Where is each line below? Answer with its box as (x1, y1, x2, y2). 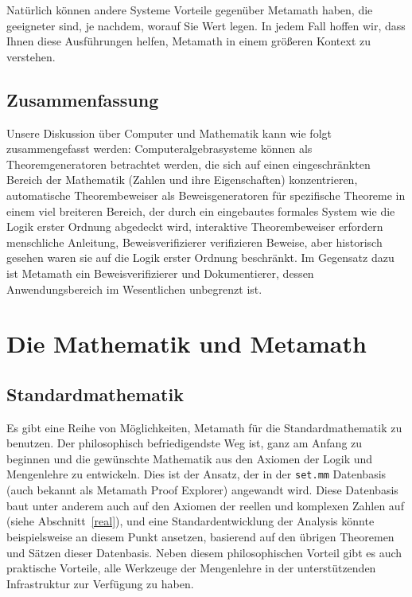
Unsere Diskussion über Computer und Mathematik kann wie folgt (6, 124, 332, 141)
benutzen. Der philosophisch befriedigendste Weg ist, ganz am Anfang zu (6, 435, 363, 451)
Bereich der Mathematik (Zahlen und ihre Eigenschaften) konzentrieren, (6, 171, 358, 188)
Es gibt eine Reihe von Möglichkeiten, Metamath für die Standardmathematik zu (6, 419, 402, 435)
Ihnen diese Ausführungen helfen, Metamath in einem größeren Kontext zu (6, 33, 371, 49)
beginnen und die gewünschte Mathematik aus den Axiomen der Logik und (6, 450, 373, 466)
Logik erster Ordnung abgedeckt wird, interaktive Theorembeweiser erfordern (6, 218, 383, 235)
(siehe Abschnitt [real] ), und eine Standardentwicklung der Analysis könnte (6, 513, 375, 529)
